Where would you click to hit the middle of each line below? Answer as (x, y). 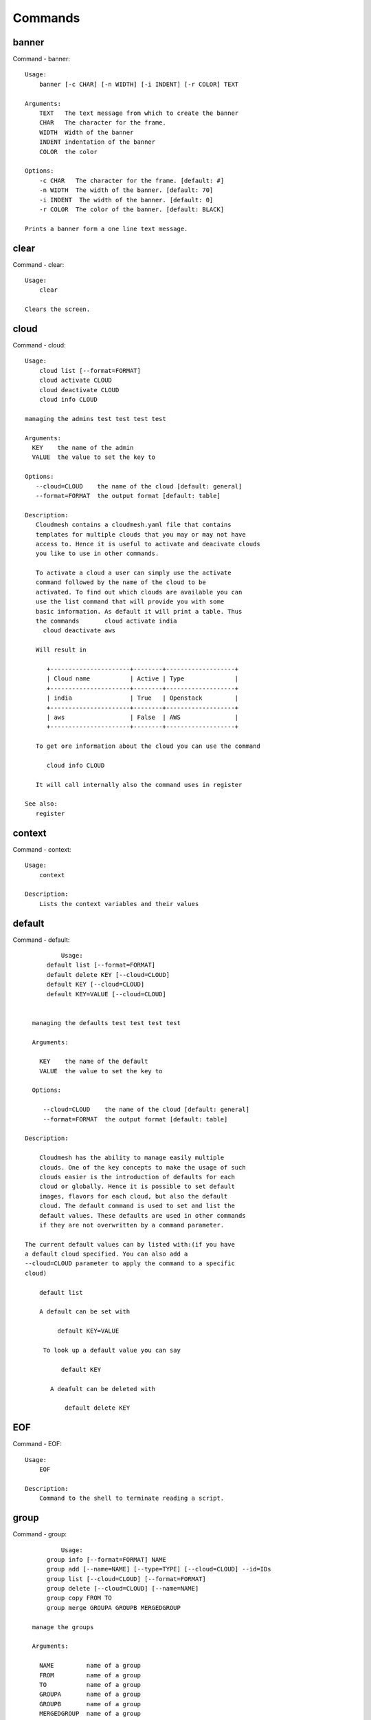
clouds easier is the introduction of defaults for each (137, 1177)
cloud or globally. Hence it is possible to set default (137, 1186)
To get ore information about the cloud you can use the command (148, 746)
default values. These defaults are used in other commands (143, 1215)
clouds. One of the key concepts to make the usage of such (143, 1167)
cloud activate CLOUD (76, 380)
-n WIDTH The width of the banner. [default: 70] (126, 190)
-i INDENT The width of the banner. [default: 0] (126, 200)
